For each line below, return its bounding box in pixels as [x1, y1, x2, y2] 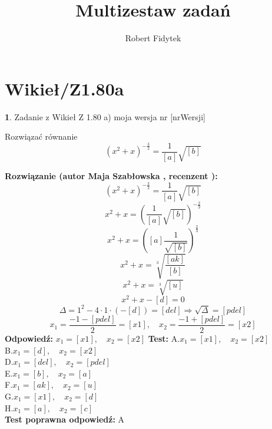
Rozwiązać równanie [5, 130, 78, 143]
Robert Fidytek [125, 32, 181, 44]
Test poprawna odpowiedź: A [5, 413, 125, 425]
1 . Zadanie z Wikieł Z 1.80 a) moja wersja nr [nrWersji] [5, 110, 205, 123]
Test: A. [148, 332, 180, 345]
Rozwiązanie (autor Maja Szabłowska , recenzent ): [5, 169, 218, 181]
